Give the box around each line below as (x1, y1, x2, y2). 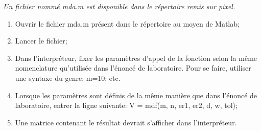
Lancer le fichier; (15, 35, 67, 46)
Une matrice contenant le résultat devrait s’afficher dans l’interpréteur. (15, 117, 237, 127)
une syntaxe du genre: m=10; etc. (15, 72, 121, 83)
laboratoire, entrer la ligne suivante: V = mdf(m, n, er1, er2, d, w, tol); (15, 100, 238, 111)
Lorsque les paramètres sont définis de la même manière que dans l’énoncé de (15, 90, 257, 100)
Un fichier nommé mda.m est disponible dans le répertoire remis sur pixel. (3, 1, 235, 11)
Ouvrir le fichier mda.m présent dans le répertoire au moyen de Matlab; (15, 18, 240, 29)
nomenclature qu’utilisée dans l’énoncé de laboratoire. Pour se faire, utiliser (15, 62, 251, 73)
